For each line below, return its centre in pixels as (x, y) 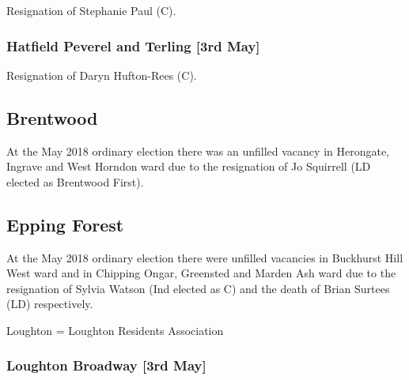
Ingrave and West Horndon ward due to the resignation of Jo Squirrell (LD (189, 166)
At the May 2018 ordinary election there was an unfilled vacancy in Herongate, (198, 150)
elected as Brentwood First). (75, 181)
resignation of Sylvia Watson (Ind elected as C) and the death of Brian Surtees (198, 288)
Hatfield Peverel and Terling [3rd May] (133, 45)
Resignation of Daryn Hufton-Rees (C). (102, 75)
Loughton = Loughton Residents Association (115, 330)
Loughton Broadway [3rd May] (106, 365)
